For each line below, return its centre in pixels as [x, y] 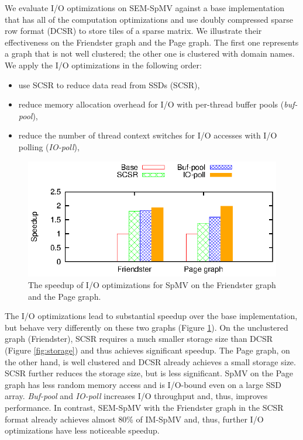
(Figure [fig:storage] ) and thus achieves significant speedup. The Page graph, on [147, 350]
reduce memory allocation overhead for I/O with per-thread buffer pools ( [151, 104]
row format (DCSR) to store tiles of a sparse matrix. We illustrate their [133, 31]
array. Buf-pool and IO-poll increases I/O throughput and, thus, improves [136, 396]
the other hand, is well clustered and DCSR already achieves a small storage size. [150, 361]
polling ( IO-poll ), [49, 146]
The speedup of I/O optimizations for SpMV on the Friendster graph [152, 285]
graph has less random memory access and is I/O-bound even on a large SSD [143, 384]
